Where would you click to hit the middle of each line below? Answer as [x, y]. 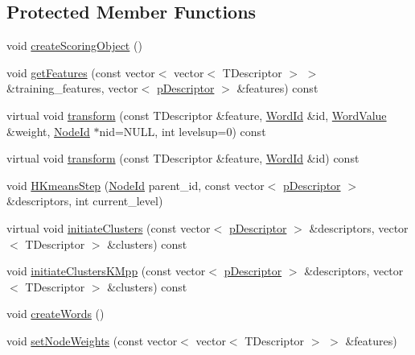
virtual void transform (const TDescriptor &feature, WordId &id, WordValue [197, 115]
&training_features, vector [72, 88]
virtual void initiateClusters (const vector [109, 227]
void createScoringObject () [74, 45]
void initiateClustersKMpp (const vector [106, 271]
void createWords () [55, 314]
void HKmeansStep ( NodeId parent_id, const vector [136, 185]
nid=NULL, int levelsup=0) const [183, 131]
